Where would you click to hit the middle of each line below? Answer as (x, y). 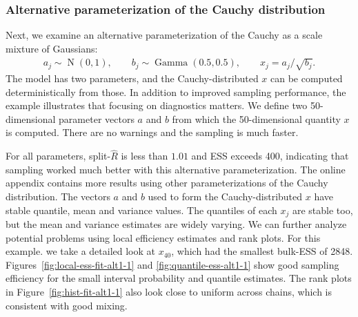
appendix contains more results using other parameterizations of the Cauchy (167, 183)
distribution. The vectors (58, 196)
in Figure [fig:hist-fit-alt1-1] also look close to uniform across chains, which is (169, 291)
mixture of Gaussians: (52, 48)
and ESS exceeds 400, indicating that (270, 156)
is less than (145, 156)
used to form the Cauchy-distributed (225, 196)
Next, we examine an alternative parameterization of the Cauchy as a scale (164, 35)
